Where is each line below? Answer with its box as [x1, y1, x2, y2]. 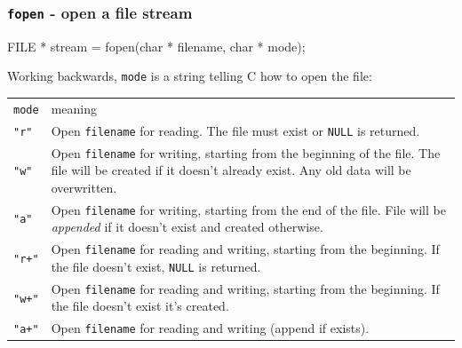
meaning [51, 99, 97, 117]
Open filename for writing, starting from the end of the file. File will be [51, 200, 446, 218]
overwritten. [51, 178, 117, 196]
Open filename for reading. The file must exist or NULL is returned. [51, 121, 420, 139]
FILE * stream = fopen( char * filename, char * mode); [7, 36, 306, 55]
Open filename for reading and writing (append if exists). [51, 319, 370, 337]
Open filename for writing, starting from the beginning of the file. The [51, 143, 441, 162]
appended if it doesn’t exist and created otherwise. [51, 217, 323, 236]
